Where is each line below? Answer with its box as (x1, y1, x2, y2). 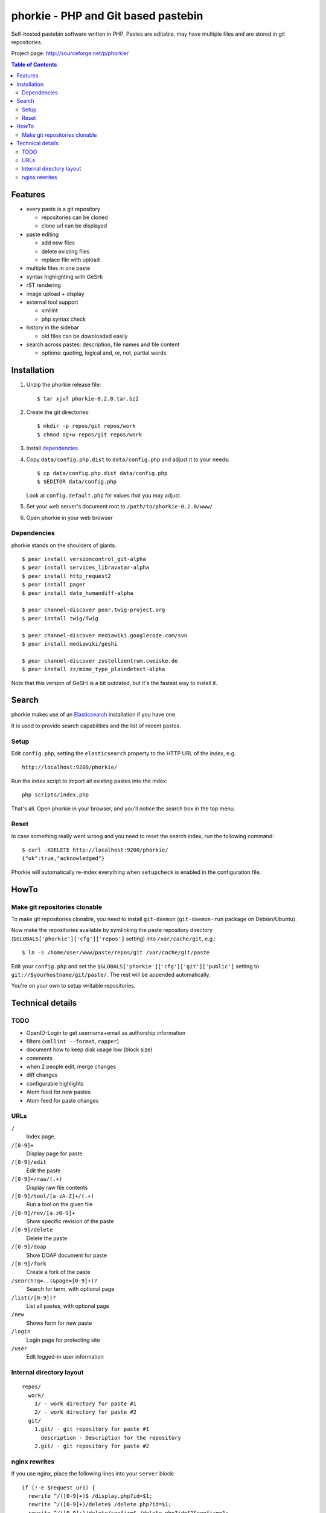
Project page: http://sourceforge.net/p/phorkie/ (11, 50, 129, 57)
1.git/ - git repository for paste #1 (34, 1426, 150, 1433)
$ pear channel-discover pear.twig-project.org (22, 606, 165, 614)
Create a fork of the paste (26, 1268, 91, 1276)
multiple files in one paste (26, 264, 91, 272)
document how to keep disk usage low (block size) (26, 1046, 153, 1053)
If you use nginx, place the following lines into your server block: (11, 1470, 175, 1477)
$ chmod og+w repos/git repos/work (37, 431, 142, 438)
